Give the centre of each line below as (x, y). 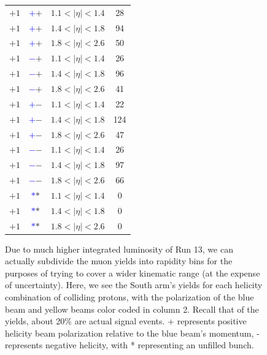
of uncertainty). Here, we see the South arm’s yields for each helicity (134, 285)
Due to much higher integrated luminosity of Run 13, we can (119, 249)
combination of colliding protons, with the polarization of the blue (130, 297)
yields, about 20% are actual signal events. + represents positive (126, 321)
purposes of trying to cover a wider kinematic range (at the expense (133, 273)
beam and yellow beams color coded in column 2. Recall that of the (132, 309)
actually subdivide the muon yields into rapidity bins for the (119, 261)
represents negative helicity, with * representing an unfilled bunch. (130, 345)
